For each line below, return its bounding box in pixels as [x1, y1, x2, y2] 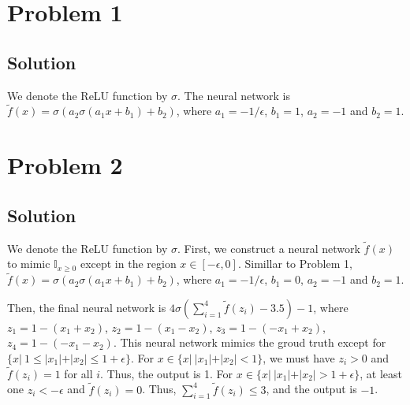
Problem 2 [7, 149, 123, 181]
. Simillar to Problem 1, [237, 255, 352, 272]
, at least [360, 365, 402, 381]
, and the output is [266, 381, 357, 397]
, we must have [263, 349, 335, 366]
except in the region [80, 255, 177, 272]
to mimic [7, 255, 50, 272]
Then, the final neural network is [7, 299, 166, 315]
